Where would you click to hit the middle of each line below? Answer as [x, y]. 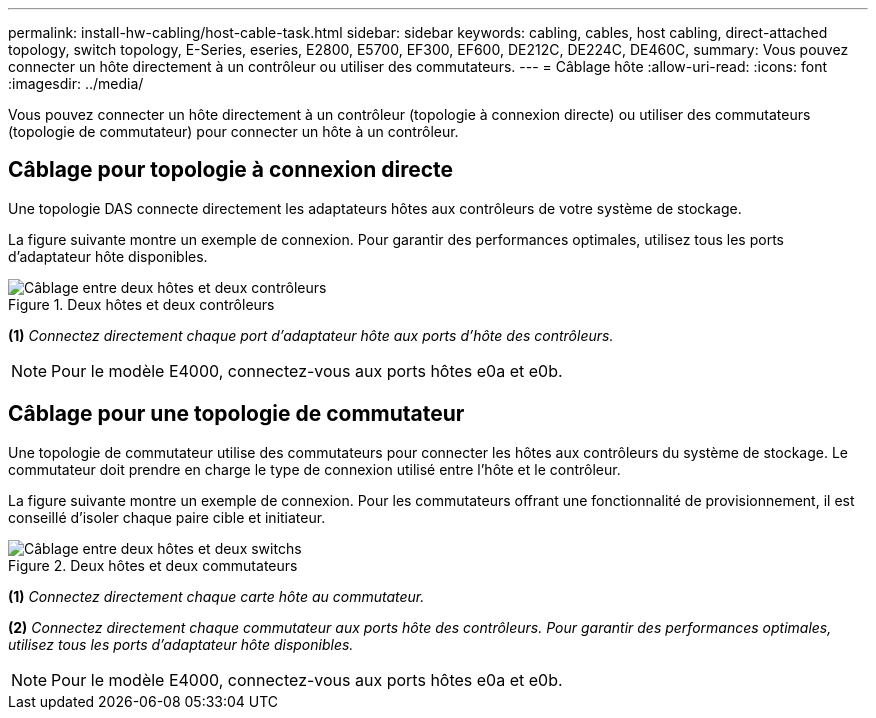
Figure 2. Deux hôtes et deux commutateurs [153, 565]
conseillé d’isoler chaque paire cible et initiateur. [167, 517]
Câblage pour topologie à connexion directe [231, 170]
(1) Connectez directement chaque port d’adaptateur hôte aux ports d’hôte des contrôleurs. [311, 335]
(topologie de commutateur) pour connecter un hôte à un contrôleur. [233, 131]
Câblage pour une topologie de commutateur [236, 414]
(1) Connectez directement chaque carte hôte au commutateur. [216, 596]
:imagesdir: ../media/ [76, 83]
